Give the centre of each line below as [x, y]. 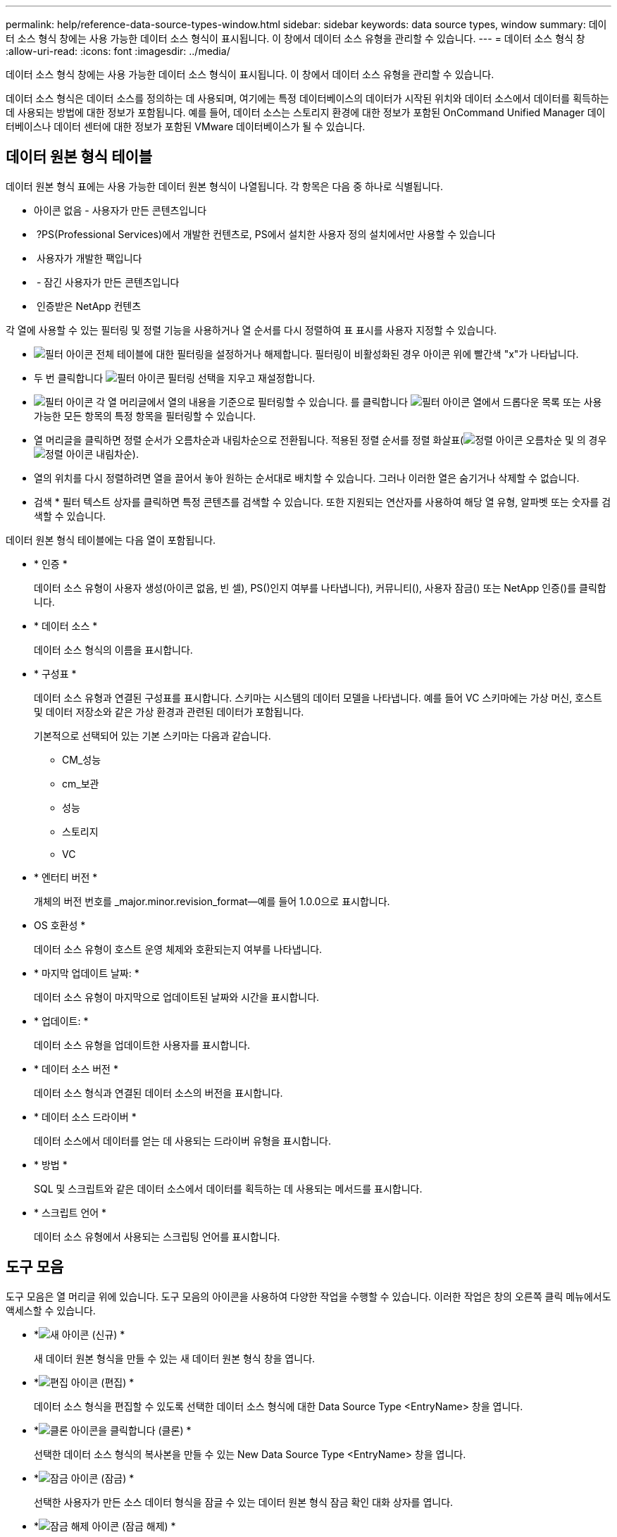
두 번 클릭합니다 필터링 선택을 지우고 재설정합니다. [175, 378]
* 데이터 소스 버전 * [76, 1069]
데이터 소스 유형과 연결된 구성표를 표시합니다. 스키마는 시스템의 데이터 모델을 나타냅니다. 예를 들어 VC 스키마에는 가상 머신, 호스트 [318, 697]
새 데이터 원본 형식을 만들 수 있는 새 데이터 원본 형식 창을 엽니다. [175, 1358]
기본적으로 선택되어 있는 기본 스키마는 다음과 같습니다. [152, 735]
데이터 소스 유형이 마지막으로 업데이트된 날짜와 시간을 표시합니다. [177, 997]
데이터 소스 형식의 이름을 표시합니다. [113, 649]
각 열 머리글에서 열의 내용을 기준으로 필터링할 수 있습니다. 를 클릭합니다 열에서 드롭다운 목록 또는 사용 [349, 402]
